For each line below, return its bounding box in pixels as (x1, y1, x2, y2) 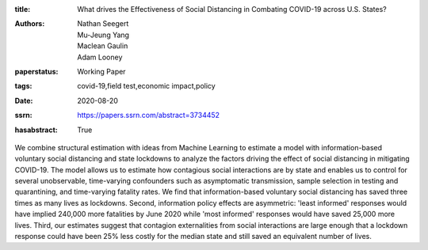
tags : (14, 81, 32, 91)
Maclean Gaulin (77, 41, 128, 51)
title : (14, 5, 31, 13)
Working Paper (77, 66, 126, 76)
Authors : (14, 19, 45, 28)
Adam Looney (77, 52, 123, 62)
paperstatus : (14, 66, 59, 76)
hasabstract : (14, 125, 59, 134)
